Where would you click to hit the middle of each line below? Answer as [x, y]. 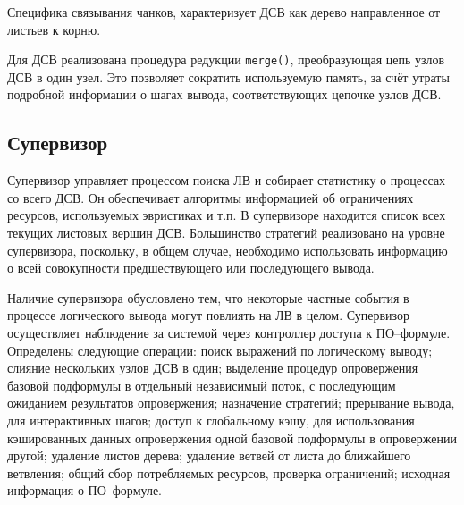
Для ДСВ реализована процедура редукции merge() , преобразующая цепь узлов [226, 59]
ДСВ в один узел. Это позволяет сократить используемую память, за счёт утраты [228, 76]
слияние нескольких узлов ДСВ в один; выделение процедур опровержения [213, 368]
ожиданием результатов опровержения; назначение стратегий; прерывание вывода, [231, 403]
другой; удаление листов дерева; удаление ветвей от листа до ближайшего [209, 455]
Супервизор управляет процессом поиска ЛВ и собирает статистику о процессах [227, 180]
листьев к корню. [54, 29]
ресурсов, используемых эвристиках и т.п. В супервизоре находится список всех [227, 215]
